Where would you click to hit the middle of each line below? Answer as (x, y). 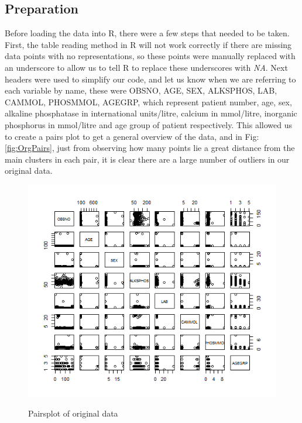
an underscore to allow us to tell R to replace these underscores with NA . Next (146, 67)
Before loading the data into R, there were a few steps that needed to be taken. (147, 33)
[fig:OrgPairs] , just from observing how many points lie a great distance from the (150, 148)
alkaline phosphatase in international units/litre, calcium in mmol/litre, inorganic (151, 113)
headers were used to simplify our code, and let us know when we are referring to (150, 79)
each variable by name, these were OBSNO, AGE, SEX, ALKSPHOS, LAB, (141, 90)
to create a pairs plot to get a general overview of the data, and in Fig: (132, 136)
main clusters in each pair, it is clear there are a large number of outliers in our (147, 159)
